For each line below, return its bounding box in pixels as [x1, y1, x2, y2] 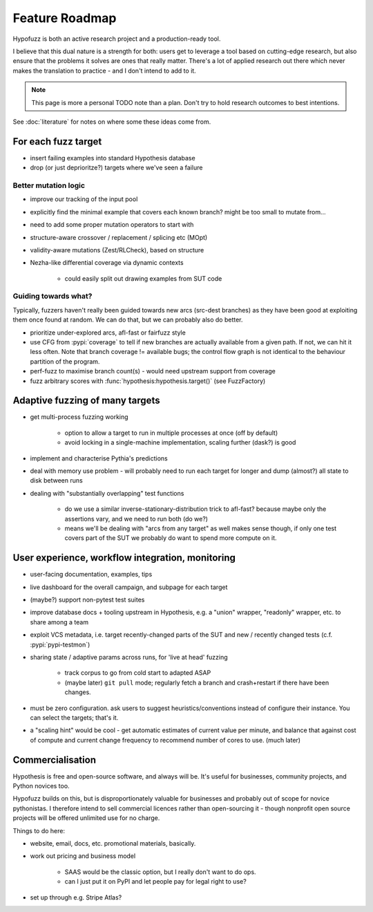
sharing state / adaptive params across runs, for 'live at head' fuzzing [30, 653, 228, 661]
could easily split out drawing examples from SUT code [64, 274, 222, 283]
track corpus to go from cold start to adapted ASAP [64, 669, 211, 677]
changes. [64, 688, 91, 696]
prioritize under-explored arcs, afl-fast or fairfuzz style [30, 328, 186, 337]
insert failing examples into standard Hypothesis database [30, 153, 196, 162]
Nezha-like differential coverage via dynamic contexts [30, 259, 184, 267]
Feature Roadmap [12, 10, 117, 26]
